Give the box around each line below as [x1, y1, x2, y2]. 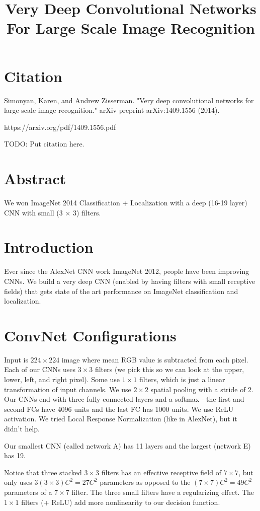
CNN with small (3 [4, 207, 63, 217]
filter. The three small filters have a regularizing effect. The [71, 486, 254, 497]
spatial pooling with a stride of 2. [150, 384, 254, 394]
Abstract [4, 168, 66, 189]
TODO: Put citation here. [4, 138, 84, 149]
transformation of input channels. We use [4, 384, 131, 394]
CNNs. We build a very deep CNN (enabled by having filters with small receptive [4, 275, 255, 286]
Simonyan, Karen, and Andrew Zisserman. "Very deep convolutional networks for [4, 95, 254, 105]
